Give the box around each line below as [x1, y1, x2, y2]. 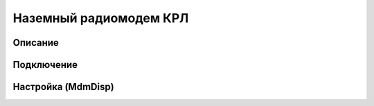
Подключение [12, 59, 78, 71]
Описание [12, 37, 59, 48]
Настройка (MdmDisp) [12, 81, 114, 93]
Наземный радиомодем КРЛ [12, 10, 189, 26]
